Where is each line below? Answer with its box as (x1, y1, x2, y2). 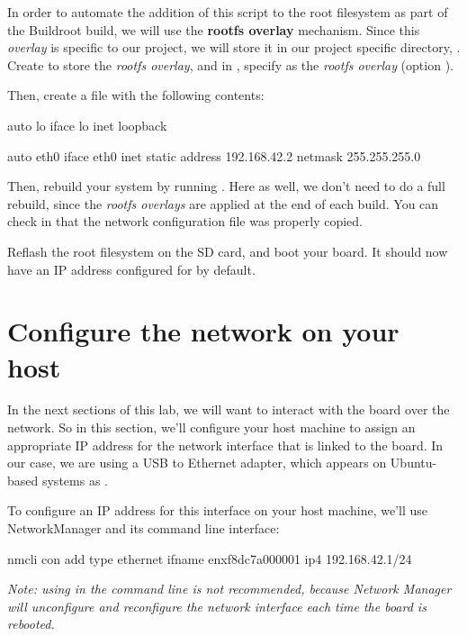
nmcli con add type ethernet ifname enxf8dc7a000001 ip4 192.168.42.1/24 (7, 549, 412, 568)
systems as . (41, 470, 108, 489)
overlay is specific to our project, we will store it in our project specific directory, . (7, 38, 461, 57)
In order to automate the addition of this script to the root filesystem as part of (7, 3, 448, 21)
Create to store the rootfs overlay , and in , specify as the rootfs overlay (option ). (7, 55, 454, 74)
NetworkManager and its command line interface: (7, 519, 280, 537)
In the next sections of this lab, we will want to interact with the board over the (7, 400, 450, 419)
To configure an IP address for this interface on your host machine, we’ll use (7, 501, 428, 520)
